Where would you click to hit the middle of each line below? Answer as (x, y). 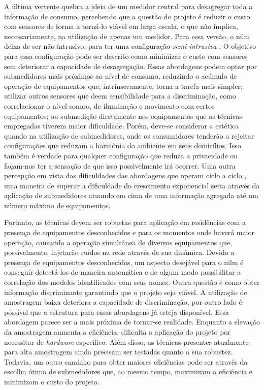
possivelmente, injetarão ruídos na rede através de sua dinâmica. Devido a (119, 252)
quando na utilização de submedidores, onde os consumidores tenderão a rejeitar (129, 135)
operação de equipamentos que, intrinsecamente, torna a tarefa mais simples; (123, 86)
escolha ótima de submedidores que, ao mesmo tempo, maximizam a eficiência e (128, 371)
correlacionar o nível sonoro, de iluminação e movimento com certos (109, 105)
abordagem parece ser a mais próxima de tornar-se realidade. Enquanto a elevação (132, 322)
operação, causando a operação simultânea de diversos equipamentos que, (118, 242)
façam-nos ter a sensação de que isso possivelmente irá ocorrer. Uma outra (120, 165)
